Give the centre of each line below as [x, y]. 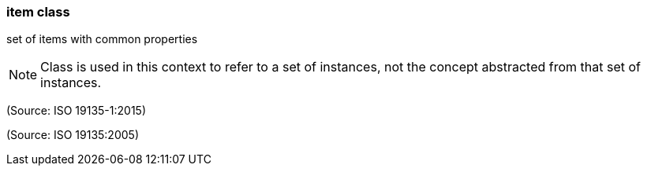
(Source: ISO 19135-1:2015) [76, 111]
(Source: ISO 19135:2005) [73, 135]
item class [38, 12]
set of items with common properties [102, 39]
